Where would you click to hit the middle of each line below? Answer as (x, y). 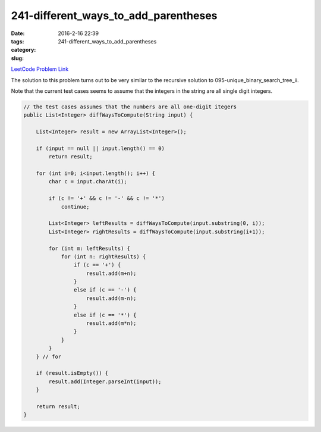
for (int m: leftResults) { (89, 248)
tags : (18, 41)
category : (23, 50)
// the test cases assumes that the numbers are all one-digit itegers (130, 107)
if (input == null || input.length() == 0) (100, 148)
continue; (75, 206)
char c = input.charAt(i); (88, 182)
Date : (18, 33)
